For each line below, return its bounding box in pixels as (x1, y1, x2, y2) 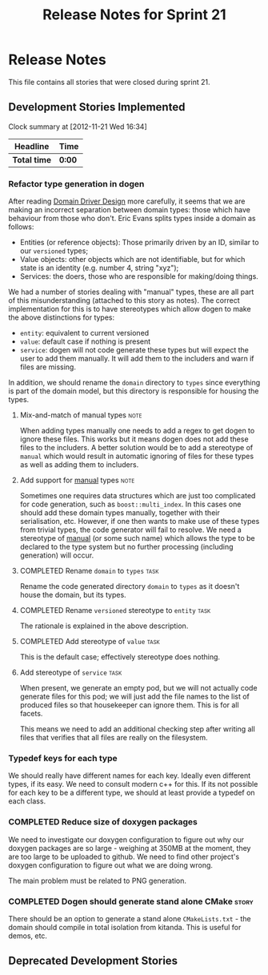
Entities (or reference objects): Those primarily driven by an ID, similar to (19, 238, 259, 248)
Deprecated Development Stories (8, 954, 178, 968)
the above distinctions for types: (8, 312, 115, 322)
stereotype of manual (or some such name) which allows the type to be (19, 534, 255, 543)
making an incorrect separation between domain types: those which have (8, 205, 250, 215)
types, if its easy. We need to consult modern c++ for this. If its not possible (8, 780, 258, 789)
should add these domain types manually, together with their (19, 508, 220, 518)
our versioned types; (19, 246, 89, 256)
